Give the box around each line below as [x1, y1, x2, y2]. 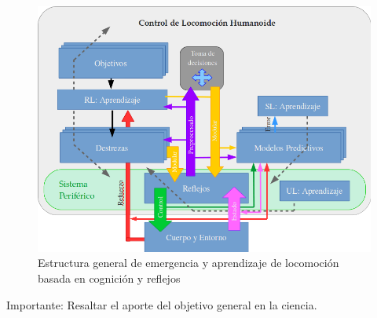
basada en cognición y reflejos [38, 269, 181, 286]
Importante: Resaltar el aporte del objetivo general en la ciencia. [6, 296, 317, 313]
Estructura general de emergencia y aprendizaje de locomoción [38, 254, 339, 271]
